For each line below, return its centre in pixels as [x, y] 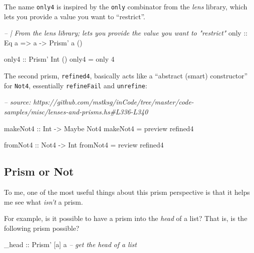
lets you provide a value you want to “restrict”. [75, 16]
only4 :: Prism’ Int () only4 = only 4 [59, 59]
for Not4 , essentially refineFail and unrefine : [76, 85]
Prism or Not [39, 171]
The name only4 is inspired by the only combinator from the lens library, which [126, 6]
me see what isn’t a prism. [44, 201]
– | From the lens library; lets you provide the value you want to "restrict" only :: [126, 33]
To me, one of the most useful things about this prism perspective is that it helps [127, 192]
